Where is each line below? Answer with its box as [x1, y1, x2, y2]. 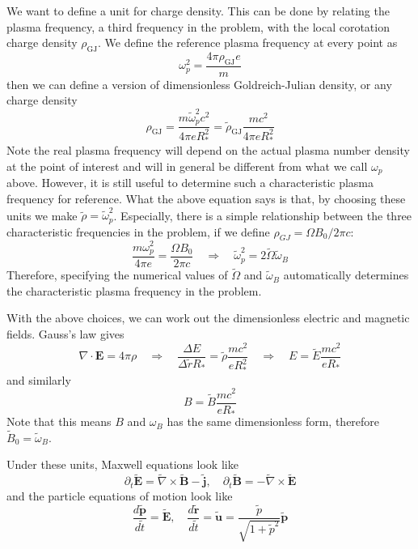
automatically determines [283, 266, 409, 283]
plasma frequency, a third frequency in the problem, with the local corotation [6, 18, 390, 35]
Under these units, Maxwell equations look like [6, 456, 239, 473]
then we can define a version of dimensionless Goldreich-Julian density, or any [6, 75, 392, 92]
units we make [6, 206, 78, 223]
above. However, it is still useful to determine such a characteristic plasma [6, 174, 374, 191]
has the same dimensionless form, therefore [167, 413, 380, 430]
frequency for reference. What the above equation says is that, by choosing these [6, 189, 406, 206]
